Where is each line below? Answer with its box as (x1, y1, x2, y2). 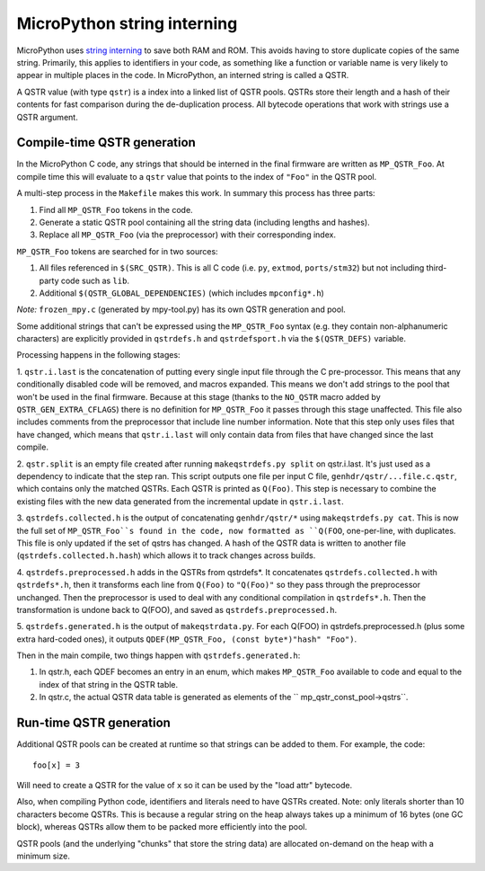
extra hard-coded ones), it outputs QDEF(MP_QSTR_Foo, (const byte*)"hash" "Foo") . (16, 634, 357, 644)
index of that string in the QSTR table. (39, 679, 179, 689)
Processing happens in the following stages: (16, 350, 181, 360)
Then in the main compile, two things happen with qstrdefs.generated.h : (16, 650, 301, 661)
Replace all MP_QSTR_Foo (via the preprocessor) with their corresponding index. (39, 229, 337, 240)
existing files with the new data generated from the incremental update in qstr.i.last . (16, 495, 345, 507)
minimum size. (16, 850, 71, 861)
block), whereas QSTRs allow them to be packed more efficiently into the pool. (16, 822, 308, 832)
